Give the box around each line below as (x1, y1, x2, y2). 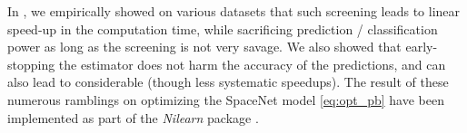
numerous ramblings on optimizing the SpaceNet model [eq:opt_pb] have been (7, 90, 444, 109)
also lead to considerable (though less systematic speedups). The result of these (7, 72, 449, 91)
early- (405, 37, 438, 56)
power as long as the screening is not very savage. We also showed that (7, 37, 402, 56)
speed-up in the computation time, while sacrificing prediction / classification (7, 19, 438, 38)
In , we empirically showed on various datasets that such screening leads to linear (7, 2, 461, 20)
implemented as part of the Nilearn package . (7, 108, 259, 127)
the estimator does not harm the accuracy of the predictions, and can (58, 54, 446, 73)
